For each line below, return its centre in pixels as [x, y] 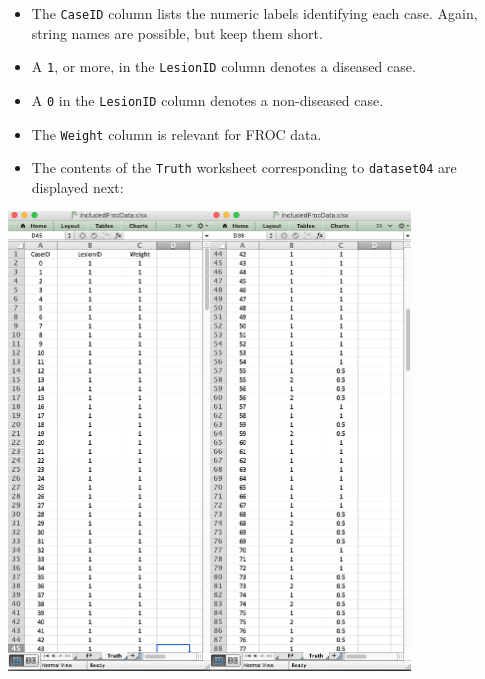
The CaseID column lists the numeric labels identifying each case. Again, [254, 13]
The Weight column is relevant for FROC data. [176, 133]
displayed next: [77, 186]
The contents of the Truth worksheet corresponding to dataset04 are [244, 167]
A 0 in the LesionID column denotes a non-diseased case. [207, 99]
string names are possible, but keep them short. [177, 32]
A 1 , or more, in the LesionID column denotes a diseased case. [223, 66]
